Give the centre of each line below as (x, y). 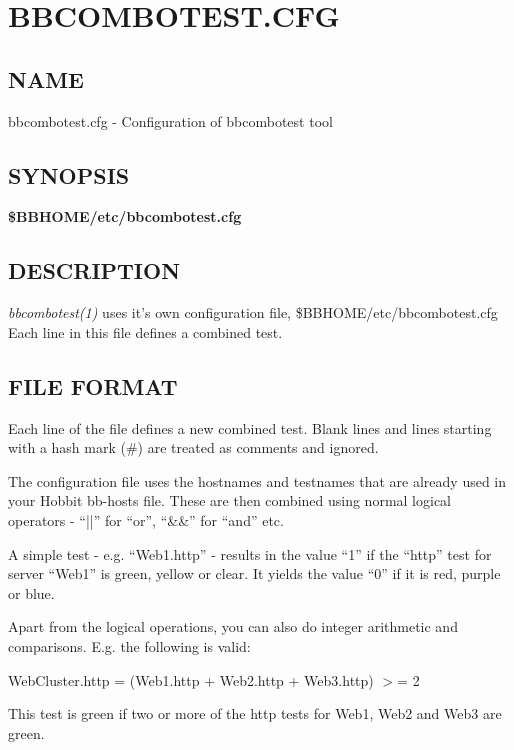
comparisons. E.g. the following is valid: (129, 645)
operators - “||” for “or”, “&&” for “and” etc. (146, 519)
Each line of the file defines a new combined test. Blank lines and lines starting (250, 427)
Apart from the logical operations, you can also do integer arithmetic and (233, 626)
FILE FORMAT (93, 385)
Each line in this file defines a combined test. (145, 331)
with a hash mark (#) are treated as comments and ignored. (193, 447)
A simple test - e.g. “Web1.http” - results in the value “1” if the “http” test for (250, 553)
